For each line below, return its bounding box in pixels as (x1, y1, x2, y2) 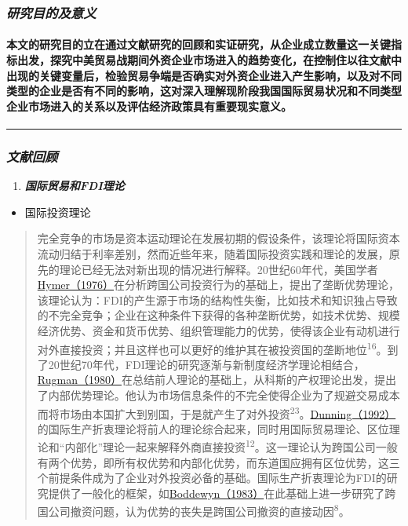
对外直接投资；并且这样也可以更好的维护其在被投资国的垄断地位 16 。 (37, 338, 388, 357)
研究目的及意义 (6, 2, 97, 22)
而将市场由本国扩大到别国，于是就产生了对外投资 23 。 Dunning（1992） (37, 403, 396, 422)
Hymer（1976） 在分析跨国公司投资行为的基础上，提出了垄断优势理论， (37, 276, 400, 293)
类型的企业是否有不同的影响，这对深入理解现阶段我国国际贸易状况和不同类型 (6, 82, 402, 99)
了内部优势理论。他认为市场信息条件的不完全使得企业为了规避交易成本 (37, 387, 400, 404)
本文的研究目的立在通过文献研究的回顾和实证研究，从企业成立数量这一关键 (6, 36, 391, 53)
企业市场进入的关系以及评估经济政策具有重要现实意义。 (6, 97, 292, 114)
